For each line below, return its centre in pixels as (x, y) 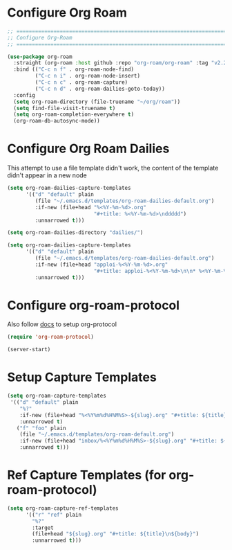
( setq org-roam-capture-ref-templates (63, 508)
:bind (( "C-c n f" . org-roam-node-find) (74, 70)
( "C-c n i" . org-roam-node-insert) (87, 76)
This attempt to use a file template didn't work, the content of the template (113, 168)
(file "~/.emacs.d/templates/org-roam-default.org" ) (97, 434)
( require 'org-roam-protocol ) (51, 337)
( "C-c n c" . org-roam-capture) (81, 82)
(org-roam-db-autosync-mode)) (57, 121)
